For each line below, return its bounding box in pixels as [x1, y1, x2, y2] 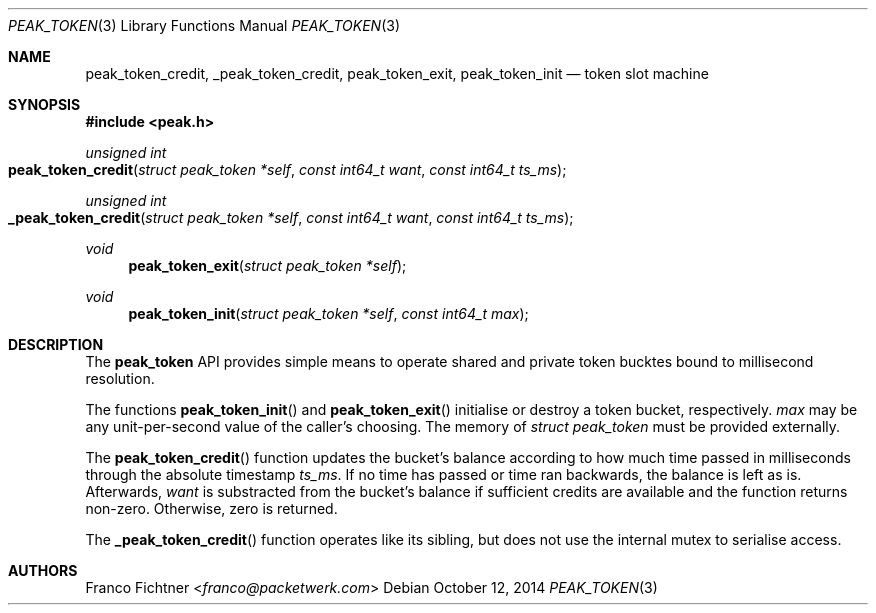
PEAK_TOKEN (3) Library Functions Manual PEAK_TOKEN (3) [8, 17, 401, 34]
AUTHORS [8, 562, 78, 579]
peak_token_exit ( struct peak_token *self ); [128, 257, 407, 274]
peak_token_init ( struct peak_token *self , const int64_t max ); [128, 305, 529, 322]
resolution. [85, 370, 155, 387]
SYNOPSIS [8, 96, 81, 113]
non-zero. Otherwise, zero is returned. [85, 500, 338, 517]
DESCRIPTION [8, 336, 104, 353]
